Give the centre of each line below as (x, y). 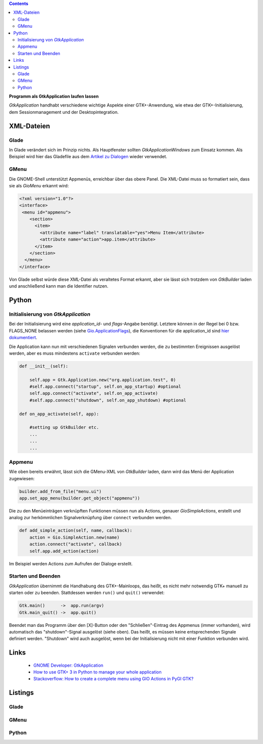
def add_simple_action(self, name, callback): (76, 531)
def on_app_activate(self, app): (59, 414)
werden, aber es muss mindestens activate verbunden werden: (75, 353)
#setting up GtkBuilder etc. (64, 427)
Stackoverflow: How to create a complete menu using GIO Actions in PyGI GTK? (113, 679)
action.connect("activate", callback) (76, 544)
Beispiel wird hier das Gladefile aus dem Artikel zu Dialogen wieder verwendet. (88, 157)
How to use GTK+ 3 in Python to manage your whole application (97, 672)
